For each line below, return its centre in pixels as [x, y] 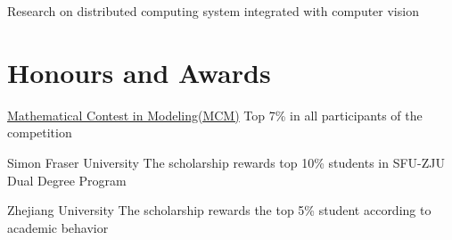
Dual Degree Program [67, 180]
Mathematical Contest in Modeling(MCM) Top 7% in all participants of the [215, 115]
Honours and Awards [139, 72]
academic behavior [58, 227]
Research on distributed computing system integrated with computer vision [213, 11]
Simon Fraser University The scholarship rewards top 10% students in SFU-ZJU [226, 162]
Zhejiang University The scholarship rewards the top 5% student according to [219, 210]
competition [40, 132]
